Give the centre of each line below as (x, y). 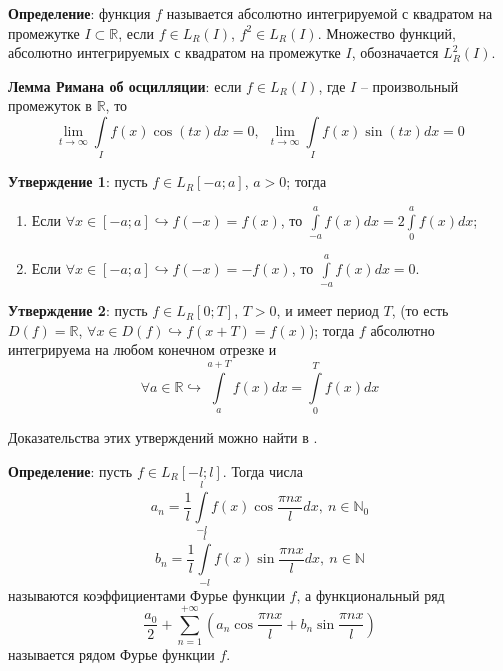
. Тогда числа (262, 470)
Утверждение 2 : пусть (78, 310)
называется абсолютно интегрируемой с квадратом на (329, 13)
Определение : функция (79, 13)
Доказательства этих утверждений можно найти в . (163, 437)
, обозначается (395, 52)
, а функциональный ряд (370, 594)
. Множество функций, (386, 32)
